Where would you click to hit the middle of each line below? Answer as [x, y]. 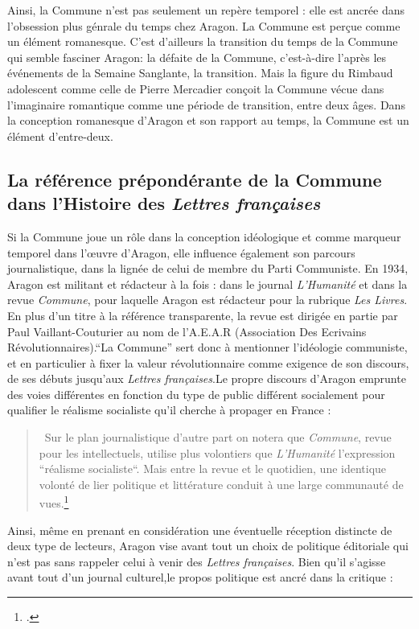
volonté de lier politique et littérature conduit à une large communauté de [221, 484]
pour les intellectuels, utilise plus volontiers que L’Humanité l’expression [217, 452]
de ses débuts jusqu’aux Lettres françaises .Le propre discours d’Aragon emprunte [207, 378]
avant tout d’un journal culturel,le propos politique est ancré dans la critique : [200, 577]
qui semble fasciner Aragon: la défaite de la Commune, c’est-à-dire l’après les [197, 57]
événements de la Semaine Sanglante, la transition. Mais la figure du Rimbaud [200, 73]
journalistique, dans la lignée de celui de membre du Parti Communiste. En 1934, [208, 268]
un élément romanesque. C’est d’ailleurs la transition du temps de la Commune [203, 41]
